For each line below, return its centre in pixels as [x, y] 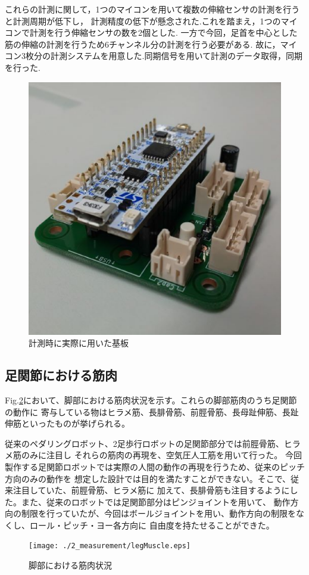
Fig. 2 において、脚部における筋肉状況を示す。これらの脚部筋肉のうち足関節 [151, 400]
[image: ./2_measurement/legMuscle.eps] [110, 546]
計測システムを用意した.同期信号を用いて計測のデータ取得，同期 [177, 56]
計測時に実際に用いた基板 [79, 343]
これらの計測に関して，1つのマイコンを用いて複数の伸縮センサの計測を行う [152, 9]
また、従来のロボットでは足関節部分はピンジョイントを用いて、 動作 [156, 501]
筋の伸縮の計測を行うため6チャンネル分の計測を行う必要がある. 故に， [143, 44]
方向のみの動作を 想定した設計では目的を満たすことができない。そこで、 [148, 478]
